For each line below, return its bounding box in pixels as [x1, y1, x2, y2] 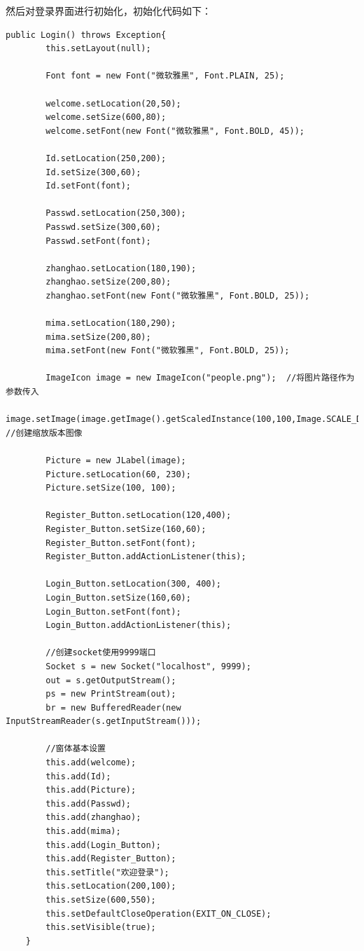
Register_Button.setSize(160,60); [45, 524, 206, 534]
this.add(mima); [45, 826, 121, 837]
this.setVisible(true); [45, 922, 156, 933]
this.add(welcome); [45, 758, 136, 768]
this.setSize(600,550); [45, 895, 156, 905]
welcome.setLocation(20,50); [45, 98, 181, 109]
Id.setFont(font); [45, 181, 131, 191]
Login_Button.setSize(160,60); [45, 592, 191, 603]
